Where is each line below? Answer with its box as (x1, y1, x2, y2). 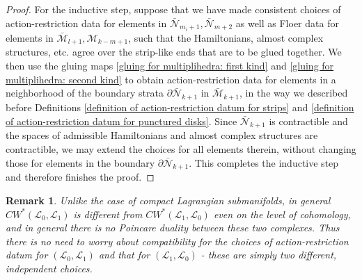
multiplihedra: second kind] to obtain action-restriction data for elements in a (6, 72, 336, 86)
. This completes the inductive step (189, 155, 339, 170)
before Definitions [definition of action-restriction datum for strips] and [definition (6, 100, 354, 115)
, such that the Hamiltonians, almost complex (128, 31, 324, 45)
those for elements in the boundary (6, 155, 155, 170)
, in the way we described (239, 85, 348, 100)
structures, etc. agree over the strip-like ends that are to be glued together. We (6, 44, 342, 59)
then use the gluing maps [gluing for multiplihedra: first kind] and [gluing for (6, 58, 334, 73)
